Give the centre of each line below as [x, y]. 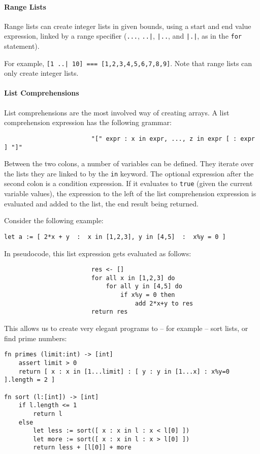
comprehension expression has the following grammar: [88, 122]
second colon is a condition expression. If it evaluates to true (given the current [128, 183]
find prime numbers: [36, 338]
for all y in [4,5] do [144, 286]
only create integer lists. [41, 73]
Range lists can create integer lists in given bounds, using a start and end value [128, 26]
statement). [22, 46]
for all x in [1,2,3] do [133, 278]
